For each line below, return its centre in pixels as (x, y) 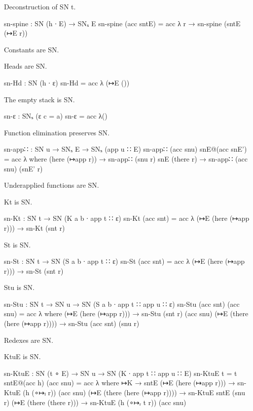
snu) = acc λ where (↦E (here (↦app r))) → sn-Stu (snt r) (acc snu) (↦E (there (126, 313)
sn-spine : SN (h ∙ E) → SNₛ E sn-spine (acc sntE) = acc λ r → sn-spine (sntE (122, 23)
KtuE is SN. (22, 356)
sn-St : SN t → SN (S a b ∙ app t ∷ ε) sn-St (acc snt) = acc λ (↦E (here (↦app (125, 261)
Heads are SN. (26, 66)
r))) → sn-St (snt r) (34, 270)
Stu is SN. (19, 287)
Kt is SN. (18, 201)
